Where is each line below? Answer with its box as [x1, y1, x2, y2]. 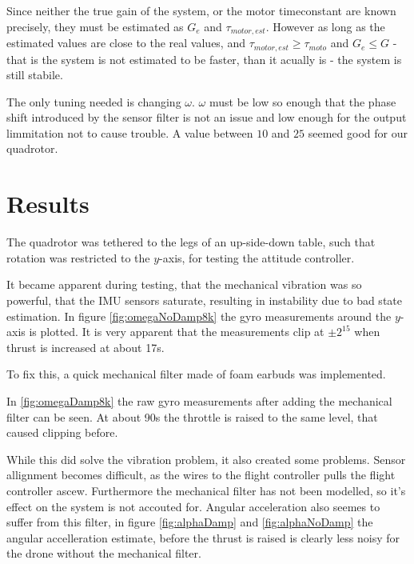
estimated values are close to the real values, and [6, 34, 245, 51]
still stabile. [6, 66, 63, 83]
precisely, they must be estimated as [6, 18, 184, 34]
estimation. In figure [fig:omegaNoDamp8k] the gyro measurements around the [6, 307, 392, 324]
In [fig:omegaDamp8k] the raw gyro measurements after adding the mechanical [6, 392, 392, 409]
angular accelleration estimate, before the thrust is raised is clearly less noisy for [6, 529, 400, 546]
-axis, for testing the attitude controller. [159, 249, 355, 266]
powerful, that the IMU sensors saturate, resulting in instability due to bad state [6, 291, 402, 308]
